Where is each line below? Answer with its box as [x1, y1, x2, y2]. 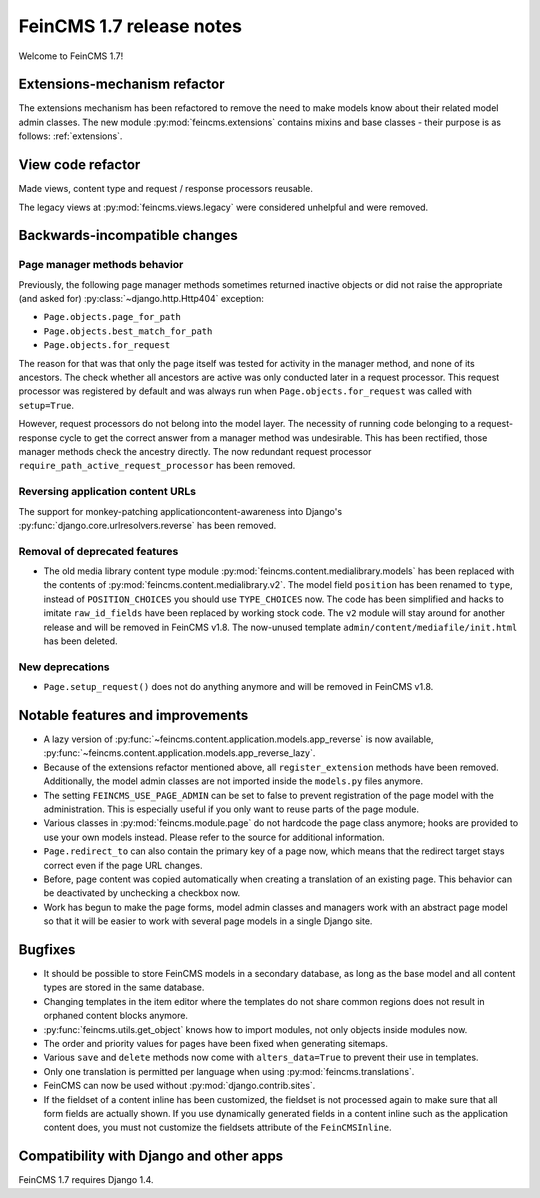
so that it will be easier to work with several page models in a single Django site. [43, 915, 373, 927]
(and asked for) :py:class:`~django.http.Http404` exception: [18, 293, 265, 305]
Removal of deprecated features [18, 544, 179, 558]
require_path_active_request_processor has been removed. [18, 460, 296, 472]
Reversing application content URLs [18, 485, 197, 499]
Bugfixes [18, 941, 76, 958]
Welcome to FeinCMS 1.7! [18, 50, 124, 62]
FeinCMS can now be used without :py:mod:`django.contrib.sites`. [43, 1080, 316, 1092]
